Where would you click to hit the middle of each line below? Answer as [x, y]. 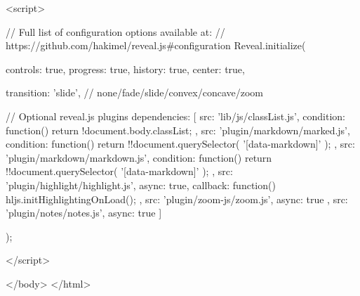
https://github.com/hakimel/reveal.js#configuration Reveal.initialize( [156, 45]
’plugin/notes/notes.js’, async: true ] [84, 213]
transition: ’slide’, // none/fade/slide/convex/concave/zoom [134, 92]
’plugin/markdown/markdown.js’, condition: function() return [139, 157]
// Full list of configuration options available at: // [115, 31]
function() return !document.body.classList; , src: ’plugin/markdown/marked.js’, [178, 130]
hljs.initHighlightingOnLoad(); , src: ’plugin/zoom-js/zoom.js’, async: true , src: [177, 199]
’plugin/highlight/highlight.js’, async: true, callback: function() [141, 185]
